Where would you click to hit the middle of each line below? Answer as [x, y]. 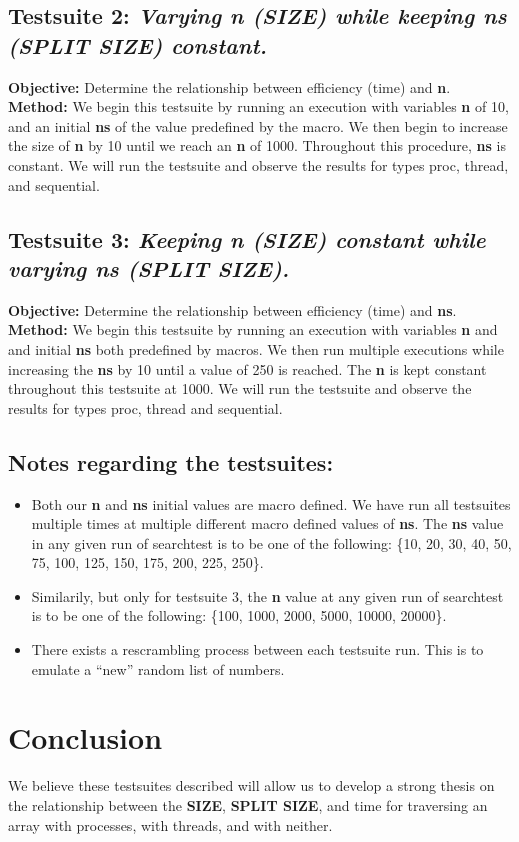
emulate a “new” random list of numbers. [158, 668]
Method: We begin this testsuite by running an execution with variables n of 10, [258, 106]
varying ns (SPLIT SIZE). [149, 267]
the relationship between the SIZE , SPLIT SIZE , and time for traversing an [248, 804]
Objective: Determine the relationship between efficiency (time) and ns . [232, 309]
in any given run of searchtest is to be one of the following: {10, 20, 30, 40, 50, [271, 542]
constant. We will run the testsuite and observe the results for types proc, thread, [258, 164]
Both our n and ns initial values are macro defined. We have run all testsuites [271, 503]
